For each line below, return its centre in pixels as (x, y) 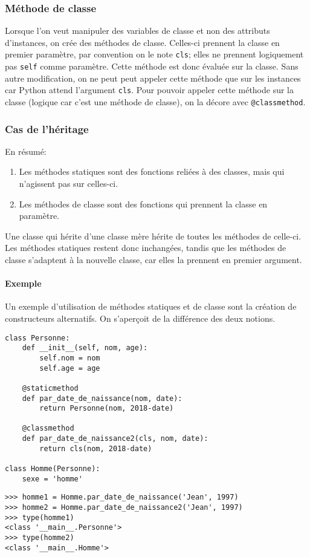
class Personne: (37, 338)
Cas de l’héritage (47, 129)
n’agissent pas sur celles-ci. (69, 184)
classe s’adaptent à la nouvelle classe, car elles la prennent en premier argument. (153, 259)
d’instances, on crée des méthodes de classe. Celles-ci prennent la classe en (142, 42)
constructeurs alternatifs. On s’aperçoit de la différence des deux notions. (140, 318)
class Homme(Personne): (53, 469)
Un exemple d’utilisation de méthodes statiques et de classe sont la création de (151, 306)
